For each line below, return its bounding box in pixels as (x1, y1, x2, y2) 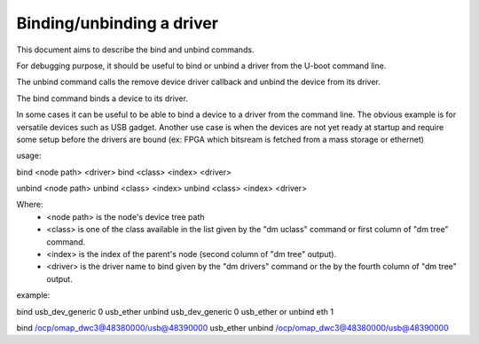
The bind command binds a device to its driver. (16, 93, 188, 104)
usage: (16, 151, 42, 161)
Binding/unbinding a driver (16, 13, 219, 33)
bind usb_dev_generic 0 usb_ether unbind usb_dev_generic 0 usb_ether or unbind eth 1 (16, 306, 334, 317)
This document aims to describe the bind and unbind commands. (16, 44, 255, 55)
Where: (16, 199, 43, 210)
